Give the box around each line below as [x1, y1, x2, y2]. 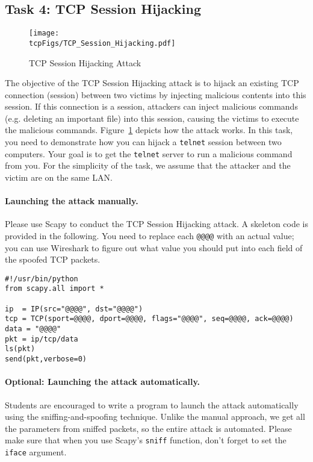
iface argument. [5, 445, 67, 458]
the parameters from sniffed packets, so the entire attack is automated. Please [5, 422, 292, 434]
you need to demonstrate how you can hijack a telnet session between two [5, 136, 282, 148]
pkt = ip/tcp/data [5, 334, 78, 343]
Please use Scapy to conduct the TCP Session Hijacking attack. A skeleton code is [5, 217, 309, 230]
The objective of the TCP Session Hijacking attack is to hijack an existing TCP [5, 76, 299, 89]
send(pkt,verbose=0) [5, 355, 87, 364]
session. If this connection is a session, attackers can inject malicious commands [5, 100, 298, 113]
